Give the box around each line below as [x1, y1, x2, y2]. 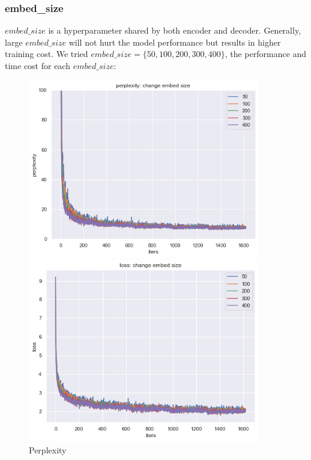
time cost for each [5, 59, 70, 71]
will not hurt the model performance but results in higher [68, 35, 281, 48]
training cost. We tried [5, 47, 88, 60]
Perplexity [29, 443, 67, 456]
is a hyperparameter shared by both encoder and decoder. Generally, [48, 24, 301, 37]
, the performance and [225, 47, 307, 60]
